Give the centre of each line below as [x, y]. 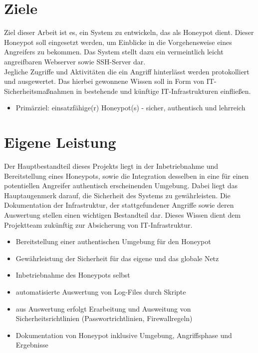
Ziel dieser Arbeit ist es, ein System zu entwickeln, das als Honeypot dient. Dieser [129, 32]
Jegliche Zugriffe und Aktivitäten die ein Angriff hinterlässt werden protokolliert [127, 71]
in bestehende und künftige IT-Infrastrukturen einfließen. [163, 91]
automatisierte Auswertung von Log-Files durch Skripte [101, 291]
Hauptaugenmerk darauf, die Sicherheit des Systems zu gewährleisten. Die [117, 195]
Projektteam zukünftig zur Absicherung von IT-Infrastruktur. [98, 224]
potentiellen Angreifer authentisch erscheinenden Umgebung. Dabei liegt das [121, 185]
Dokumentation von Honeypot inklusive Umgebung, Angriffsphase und [124, 335]
